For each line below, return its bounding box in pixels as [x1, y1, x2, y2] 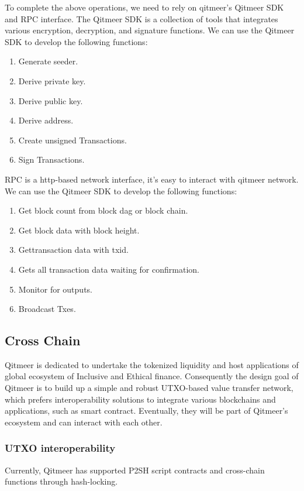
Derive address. [18, 114, 74, 126]
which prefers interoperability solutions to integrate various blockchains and [5, 393, 276, 405]
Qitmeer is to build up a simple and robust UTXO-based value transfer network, [5, 382, 293, 394]
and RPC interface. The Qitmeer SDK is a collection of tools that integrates [5, 12, 278, 25]
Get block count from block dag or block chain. [18, 204, 188, 217]
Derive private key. [18, 74, 86, 87]
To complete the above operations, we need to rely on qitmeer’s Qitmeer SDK [5, 1, 284, 13]
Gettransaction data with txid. [18, 243, 129, 256]
